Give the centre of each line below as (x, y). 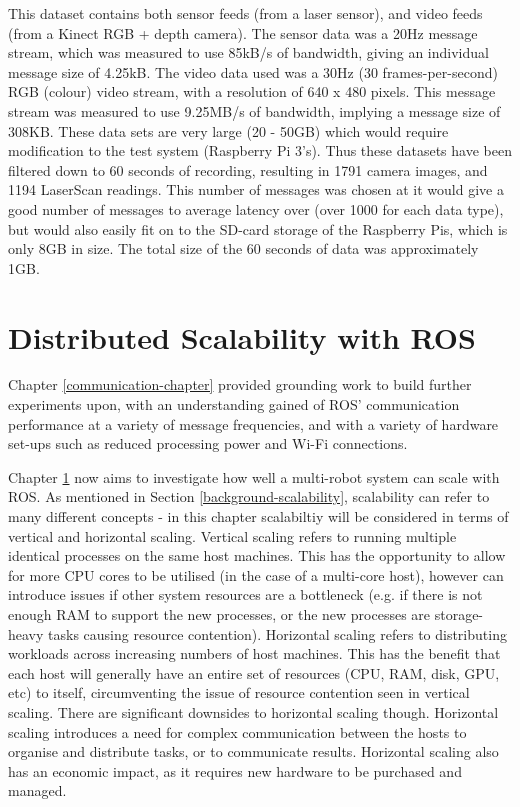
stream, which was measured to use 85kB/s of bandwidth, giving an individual (248, 52)
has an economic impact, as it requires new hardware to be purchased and (235, 770)
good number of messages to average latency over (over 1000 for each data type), (256, 208)
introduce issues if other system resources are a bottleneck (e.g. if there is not (245, 594)
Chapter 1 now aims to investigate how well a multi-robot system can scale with (254, 476)
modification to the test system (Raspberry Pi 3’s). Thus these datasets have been (260, 150)
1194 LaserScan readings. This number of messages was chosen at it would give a (256, 189)
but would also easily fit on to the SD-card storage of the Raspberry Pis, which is (258, 228)
